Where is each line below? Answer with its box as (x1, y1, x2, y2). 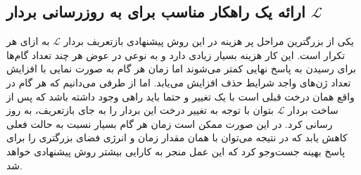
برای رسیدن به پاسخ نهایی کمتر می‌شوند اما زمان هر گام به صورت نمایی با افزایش (6, 61, 356, 76)
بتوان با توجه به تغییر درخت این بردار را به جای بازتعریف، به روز (6, 103, 274, 117)
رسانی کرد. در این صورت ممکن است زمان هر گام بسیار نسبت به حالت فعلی (6, 116, 333, 131)
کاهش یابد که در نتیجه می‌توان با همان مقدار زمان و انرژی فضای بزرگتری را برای (6, 130, 348, 145)
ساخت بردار (288, 103, 338, 117)
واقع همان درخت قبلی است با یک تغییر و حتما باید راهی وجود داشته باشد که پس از (6, 89, 355, 103)
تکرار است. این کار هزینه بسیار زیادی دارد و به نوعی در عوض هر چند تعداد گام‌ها (6, 47, 346, 62)
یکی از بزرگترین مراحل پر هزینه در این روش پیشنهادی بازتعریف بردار (63, 34, 354, 48)
